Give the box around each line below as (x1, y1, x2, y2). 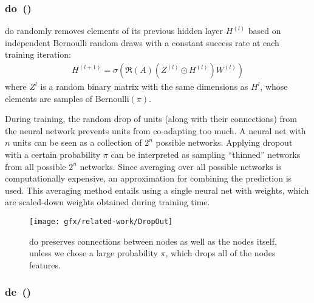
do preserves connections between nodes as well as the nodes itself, (29, 234, 277, 247)
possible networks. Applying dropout (155, 136, 293, 149)
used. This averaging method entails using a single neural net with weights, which (5, 183, 309, 196)
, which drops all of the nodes (165, 247, 276, 259)
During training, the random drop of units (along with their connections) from (5, 112, 297, 125)
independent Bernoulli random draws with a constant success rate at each (5, 36, 279, 49)
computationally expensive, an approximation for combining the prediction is (5, 172, 292, 185)
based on (248, 24, 281, 37)
